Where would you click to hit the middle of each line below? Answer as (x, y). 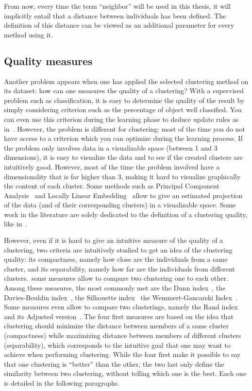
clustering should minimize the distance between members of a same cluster (117, 326)
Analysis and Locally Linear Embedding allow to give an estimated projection (123, 195)
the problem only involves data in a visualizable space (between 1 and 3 (111, 147)
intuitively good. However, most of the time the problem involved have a (112, 166)
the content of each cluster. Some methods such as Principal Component (112, 186)
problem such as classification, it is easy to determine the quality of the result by (124, 100)
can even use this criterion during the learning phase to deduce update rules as (121, 119)
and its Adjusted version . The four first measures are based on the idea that (119, 316)
